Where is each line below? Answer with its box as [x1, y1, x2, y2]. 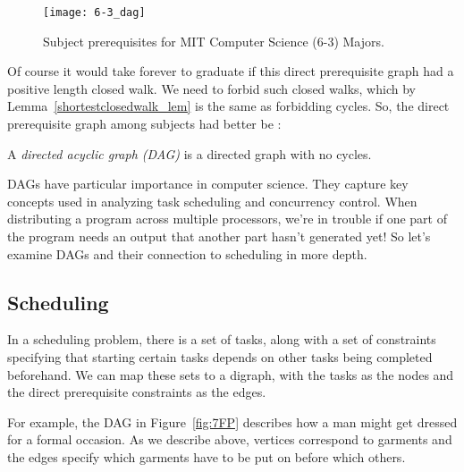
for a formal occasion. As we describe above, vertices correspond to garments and [7, 430, 452, 449]
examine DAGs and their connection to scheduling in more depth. [7, 244, 367, 263]
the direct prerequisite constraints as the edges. [7, 383, 266, 401]
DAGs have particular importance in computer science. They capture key [7, 174, 409, 193]
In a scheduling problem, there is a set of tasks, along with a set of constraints [7, 330, 436, 349]
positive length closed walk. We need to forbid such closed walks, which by [7, 79, 416, 97]
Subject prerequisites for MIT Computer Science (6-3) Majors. [43, 31, 384, 50]
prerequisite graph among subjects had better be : [7, 114, 282, 133]
